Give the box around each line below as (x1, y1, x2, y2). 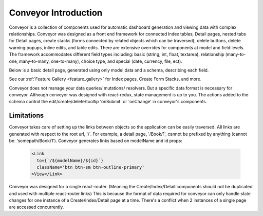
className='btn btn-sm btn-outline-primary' (37, 164, 145, 170)
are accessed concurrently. (9, 204, 64, 210)
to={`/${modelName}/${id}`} (37, 158, 104, 163)
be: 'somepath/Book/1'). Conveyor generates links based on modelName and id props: (9, 138, 183, 144)
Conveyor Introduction (9, 7, 103, 18)
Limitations (9, 111, 44, 120)
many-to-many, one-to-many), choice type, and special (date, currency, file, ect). (19, 58, 183, 64)
